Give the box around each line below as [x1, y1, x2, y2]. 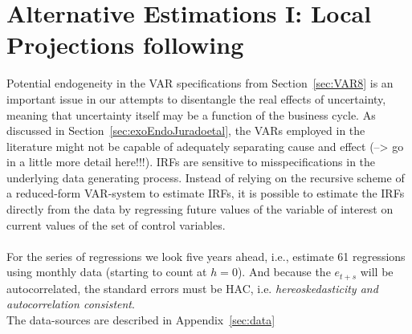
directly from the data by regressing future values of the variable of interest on [6, 201, 394, 218]
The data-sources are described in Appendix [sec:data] [6, 312, 275, 328]
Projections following [6, 28, 244, 61]
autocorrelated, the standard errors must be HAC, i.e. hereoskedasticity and [6, 279, 378, 296]
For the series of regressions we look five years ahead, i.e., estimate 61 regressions [6, 247, 406, 264]
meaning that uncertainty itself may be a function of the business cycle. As [6, 106, 376, 123]
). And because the [237, 263, 331, 280]
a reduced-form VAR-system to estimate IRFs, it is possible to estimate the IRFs [6, 185, 405, 202]
